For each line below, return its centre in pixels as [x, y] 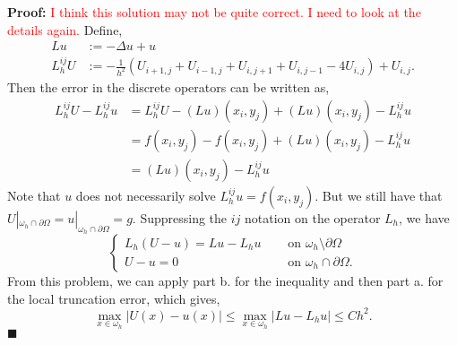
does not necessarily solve [146, 195]
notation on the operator [312, 217]
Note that [34, 195]
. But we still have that [379, 195]
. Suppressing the [180, 217]
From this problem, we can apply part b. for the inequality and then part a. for [225, 280]
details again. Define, [65, 29]
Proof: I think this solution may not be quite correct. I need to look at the [214, 12]
